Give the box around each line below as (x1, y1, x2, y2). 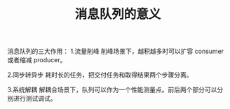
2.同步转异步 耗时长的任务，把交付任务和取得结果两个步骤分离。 (7, 71, 193, 79)
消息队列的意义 (74, 6, 161, 22)
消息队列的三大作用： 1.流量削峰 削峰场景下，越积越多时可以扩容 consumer (7, 47, 224, 56)
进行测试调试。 (13, 94, 57, 103)
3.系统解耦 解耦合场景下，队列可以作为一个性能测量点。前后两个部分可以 (7, 85, 217, 94)
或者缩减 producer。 (7, 56, 67, 64)
